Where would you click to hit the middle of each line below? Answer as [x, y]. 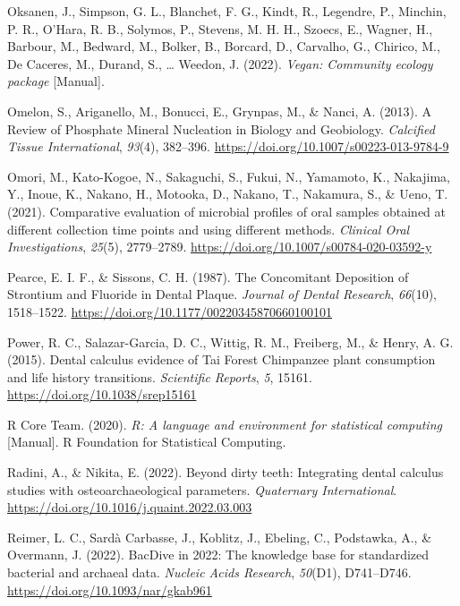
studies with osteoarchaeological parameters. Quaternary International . [202, 489]
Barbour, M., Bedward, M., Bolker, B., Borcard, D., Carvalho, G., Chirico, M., [224, 46]
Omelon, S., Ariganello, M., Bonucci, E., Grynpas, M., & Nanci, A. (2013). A [219, 111]
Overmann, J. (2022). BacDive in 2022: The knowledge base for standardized [218, 555]
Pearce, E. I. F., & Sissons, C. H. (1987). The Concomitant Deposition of [208, 276]
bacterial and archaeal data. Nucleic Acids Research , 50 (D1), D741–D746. [209, 572]
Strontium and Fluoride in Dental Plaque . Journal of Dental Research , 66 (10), [222, 294]
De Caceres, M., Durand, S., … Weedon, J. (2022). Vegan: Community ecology [220, 63]
